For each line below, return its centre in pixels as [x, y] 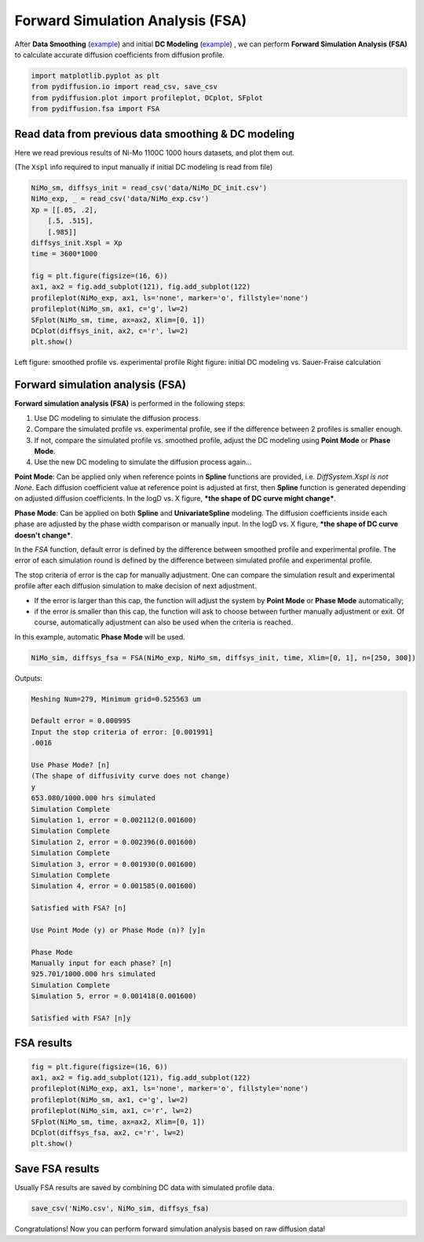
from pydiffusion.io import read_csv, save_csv [124, 87]
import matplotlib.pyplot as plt [95, 76]
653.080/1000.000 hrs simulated [93, 798]
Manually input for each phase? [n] [102, 963]
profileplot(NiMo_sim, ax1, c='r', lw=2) [112, 1111]
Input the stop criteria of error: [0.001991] [122, 732]
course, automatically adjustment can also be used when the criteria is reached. [164, 622]
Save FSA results [57, 1168]
